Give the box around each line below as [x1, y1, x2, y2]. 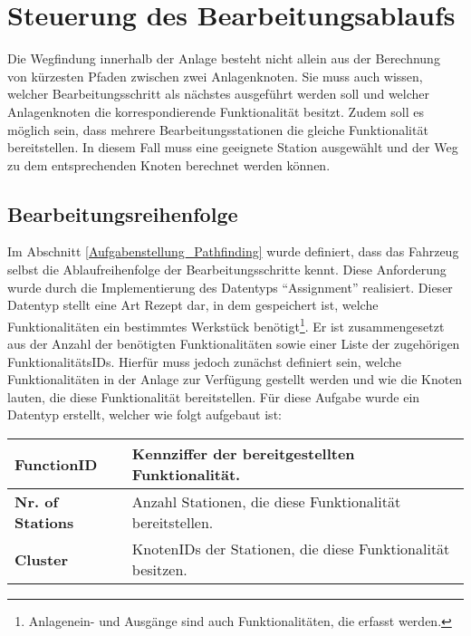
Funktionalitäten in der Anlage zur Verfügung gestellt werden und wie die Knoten [7, 370, 463, 389]
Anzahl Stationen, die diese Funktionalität [131, 491, 401, 513]
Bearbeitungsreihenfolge [7, 199, 238, 227]
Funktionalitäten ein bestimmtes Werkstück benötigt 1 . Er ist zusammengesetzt [7, 313, 445, 335]
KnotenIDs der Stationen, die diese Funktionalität [131, 538, 450, 560]
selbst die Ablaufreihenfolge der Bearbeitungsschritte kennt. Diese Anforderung [7, 260, 447, 279]
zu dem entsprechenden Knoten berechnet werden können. [7, 155, 331, 174]
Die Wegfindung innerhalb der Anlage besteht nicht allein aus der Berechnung [7, 49, 440, 68]
